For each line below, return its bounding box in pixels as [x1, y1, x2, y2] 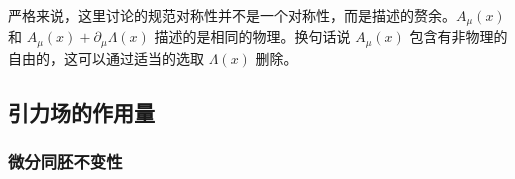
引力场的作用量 [8, 96, 155, 127]
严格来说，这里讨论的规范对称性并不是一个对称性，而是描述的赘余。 [8, 5, 456, 25]
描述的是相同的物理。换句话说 [154, 26, 351, 47]
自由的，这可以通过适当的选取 [8, 47, 204, 68]
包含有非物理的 [409, 26, 508, 47]
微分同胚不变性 [8, 149, 123, 174]
